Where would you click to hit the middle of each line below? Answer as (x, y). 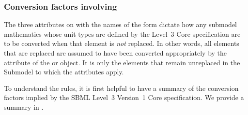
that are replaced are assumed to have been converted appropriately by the (116, 53)
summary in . (24, 107)
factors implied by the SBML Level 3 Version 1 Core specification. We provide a (124, 97)
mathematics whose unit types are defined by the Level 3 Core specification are (122, 34)
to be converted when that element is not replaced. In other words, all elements (122, 43)
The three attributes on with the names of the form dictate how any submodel (120, 24)
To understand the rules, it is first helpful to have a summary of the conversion (121, 88)
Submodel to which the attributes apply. (64, 72)
